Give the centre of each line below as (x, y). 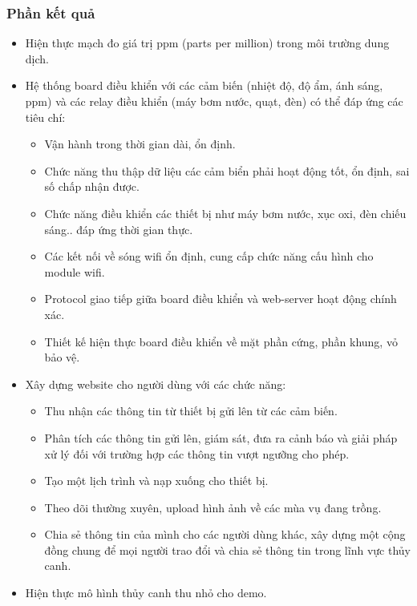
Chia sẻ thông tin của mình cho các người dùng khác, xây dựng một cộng (225, 534)
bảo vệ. (62, 357)
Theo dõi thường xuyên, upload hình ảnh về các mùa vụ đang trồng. (213, 507)
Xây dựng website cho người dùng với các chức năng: (156, 384)
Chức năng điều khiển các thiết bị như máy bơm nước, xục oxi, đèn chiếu (225, 213)
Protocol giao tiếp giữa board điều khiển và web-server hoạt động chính (221, 299)
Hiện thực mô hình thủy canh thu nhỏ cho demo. (146, 593)
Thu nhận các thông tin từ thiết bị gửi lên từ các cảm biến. (191, 411)
